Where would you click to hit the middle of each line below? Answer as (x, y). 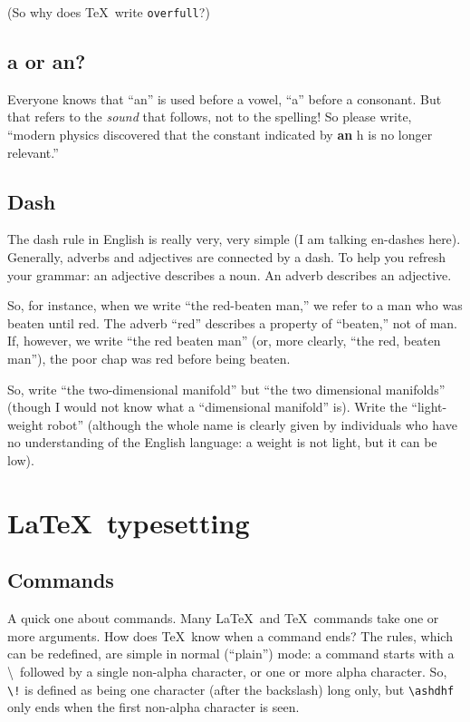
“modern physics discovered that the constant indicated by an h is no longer (220, 135)
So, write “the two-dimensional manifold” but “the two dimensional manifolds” (226, 389)
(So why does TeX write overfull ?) (109, 12)
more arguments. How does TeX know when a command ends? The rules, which (230, 635)
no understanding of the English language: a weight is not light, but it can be (222, 442)
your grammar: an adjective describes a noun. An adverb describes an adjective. (230, 274)
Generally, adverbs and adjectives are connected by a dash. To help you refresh (226, 257)
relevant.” (33, 152)
